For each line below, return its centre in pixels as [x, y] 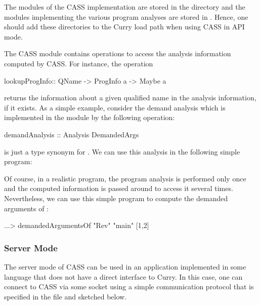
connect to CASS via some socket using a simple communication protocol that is [129, 287]
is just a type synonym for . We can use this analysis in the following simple [122, 151]
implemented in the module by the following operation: [90, 117]
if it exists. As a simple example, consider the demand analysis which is [115, 107]
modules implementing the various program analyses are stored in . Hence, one [126, 16]
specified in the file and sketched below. [66, 296]
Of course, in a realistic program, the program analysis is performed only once [125, 178]
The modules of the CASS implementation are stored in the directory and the [125, 7]
